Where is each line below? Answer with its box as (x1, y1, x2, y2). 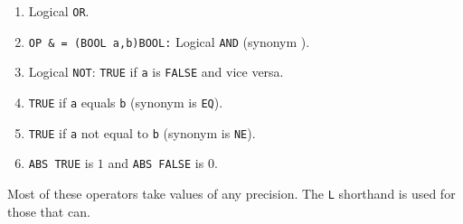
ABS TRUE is (28, 154, 94, 173)
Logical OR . (28, 2, 90, 20)
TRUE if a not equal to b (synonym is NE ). (28, 123, 256, 142)
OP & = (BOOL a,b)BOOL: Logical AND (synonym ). (28, 32, 310, 51)
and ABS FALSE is (108, 154, 204, 173)
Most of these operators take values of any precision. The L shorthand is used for (7, 183, 456, 202)
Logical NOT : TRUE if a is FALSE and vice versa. (28, 62, 284, 81)
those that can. (7, 201, 90, 220)
